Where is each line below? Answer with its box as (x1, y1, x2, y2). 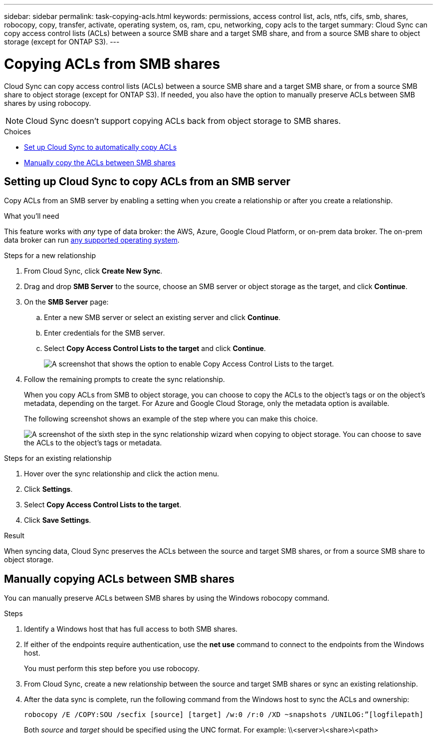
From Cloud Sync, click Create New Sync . (24, 267, 163, 276)
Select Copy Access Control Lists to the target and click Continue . (44, 344, 266, 353)
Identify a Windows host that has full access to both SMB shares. (24, 625, 238, 634)
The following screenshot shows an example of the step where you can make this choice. (24, 414, 318, 423)
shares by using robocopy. (4, 98, 91, 107)
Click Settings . (24, 485, 73, 494)
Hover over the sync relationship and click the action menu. (24, 469, 219, 478)
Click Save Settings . (24, 516, 91, 525)
